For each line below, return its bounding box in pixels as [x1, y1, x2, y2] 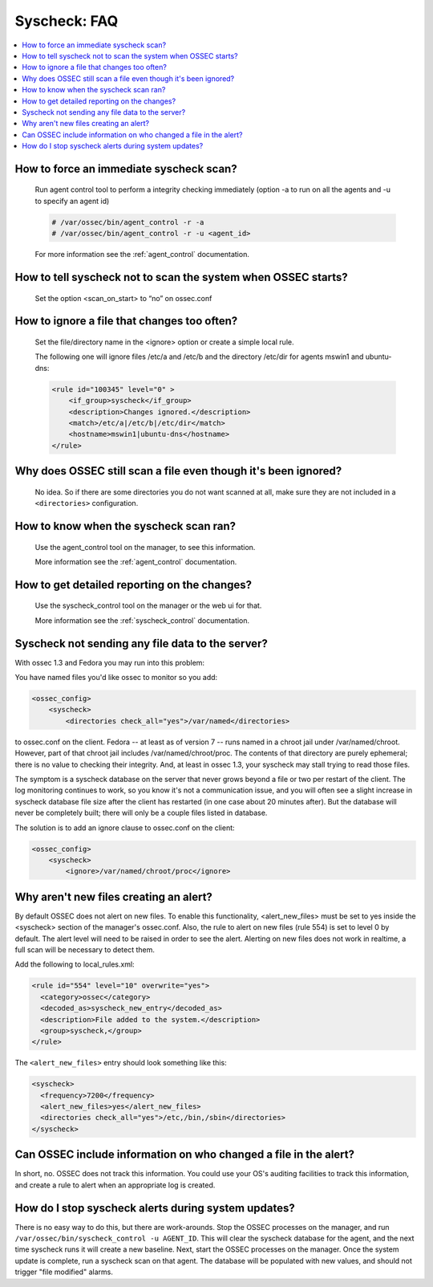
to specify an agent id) [34, 196, 110, 206]
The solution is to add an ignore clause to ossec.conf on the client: [14, 823, 236, 833]
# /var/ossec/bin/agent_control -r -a [51, 218, 204, 226]
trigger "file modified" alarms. [14, 1267, 114, 1277]
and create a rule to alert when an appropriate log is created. [14, 1180, 216, 1190]
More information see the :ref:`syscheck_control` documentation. [34, 615, 250, 625]
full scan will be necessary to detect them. [14, 944, 156, 955]
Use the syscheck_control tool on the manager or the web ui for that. [34, 601, 262, 610]
